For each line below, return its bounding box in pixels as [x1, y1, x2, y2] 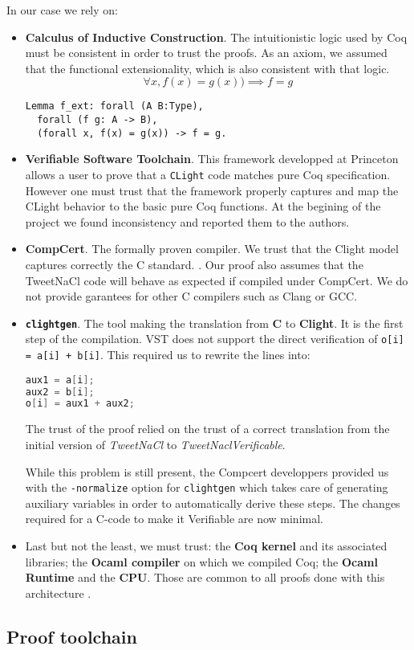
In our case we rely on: [6, 2, 118, 18]
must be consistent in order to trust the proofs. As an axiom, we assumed [25, 44, 388, 61]
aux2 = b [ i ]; [25, 386, 95, 398]
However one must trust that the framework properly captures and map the [25, 182, 399, 198]
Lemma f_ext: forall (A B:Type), [25, 100, 204, 112]
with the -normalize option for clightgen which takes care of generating [25, 479, 388, 496]
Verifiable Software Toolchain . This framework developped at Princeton [25, 150, 399, 167]
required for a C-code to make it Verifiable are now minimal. [25, 510, 323, 527]
